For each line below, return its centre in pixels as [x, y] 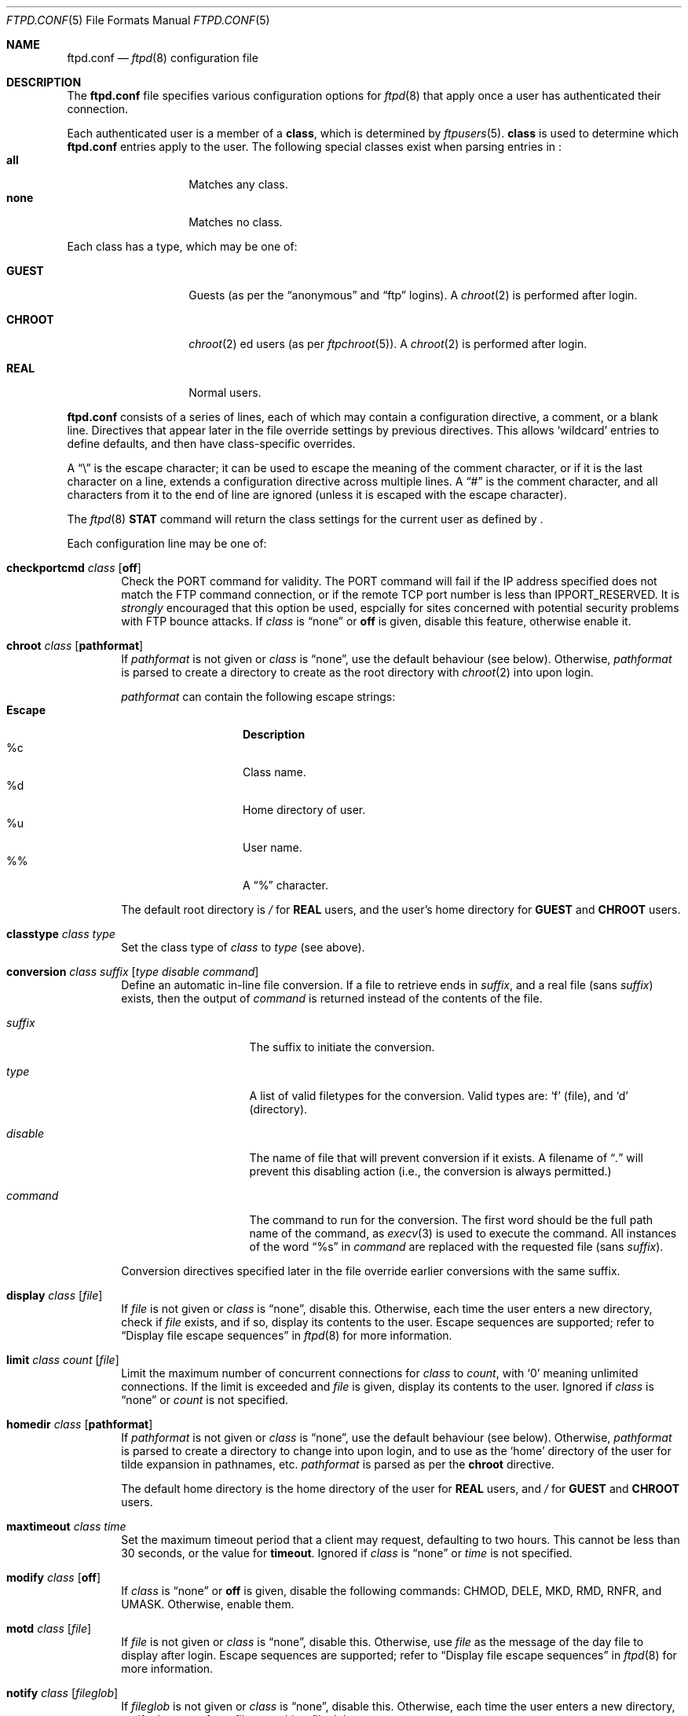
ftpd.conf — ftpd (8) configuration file [163, 58]
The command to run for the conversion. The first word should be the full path [451, 1220]
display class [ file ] [55, 1295]
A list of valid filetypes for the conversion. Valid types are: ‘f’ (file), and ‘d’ [439, 1096]
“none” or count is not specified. [205, 1400]
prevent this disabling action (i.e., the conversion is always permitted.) [430, 1171]
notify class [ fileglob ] [62, 1693]
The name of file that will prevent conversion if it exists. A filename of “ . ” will [446, 1158]
